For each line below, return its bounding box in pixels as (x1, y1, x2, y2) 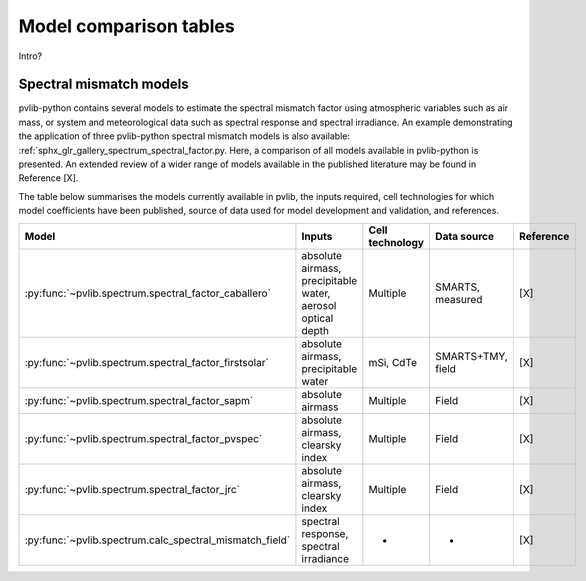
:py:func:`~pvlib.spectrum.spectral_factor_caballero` (24, 286, 272, 300)
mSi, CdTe (368, 355, 418, 369)
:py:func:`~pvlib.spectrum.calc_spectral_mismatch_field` (24, 533, 291, 547)
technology (368, 235, 425, 249)
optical (301, 311, 334, 325)
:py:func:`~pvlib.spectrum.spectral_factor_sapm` (24, 393, 254, 407)
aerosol (301, 298, 337, 312)
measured (435, 292, 483, 306)
